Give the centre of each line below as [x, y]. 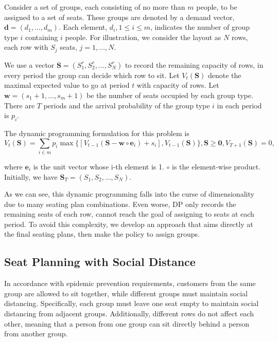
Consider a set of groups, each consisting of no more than [95, 7]
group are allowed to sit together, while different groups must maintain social [126, 293]
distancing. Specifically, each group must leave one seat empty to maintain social [132, 303]
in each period [239, 105]
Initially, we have [31, 176]
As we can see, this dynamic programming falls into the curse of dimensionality [129, 194]
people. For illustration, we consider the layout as [143, 37]
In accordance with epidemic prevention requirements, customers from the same [130, 283]
